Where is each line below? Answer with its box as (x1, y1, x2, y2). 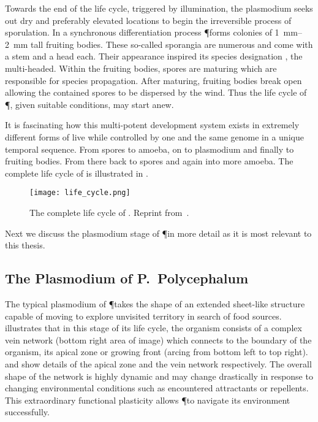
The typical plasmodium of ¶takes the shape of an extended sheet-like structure (5, 297, 305, 310)
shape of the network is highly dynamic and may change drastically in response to (5, 369, 313, 382)
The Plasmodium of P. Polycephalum (5, 269, 249, 288)
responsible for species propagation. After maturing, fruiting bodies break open (5, 74, 302, 86)
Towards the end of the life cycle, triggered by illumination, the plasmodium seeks (5, 2, 313, 14)
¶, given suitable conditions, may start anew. (5, 98, 174, 110)
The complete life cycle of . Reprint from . (29, 205, 189, 218)
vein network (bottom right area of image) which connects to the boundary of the (5, 333, 312, 346)
